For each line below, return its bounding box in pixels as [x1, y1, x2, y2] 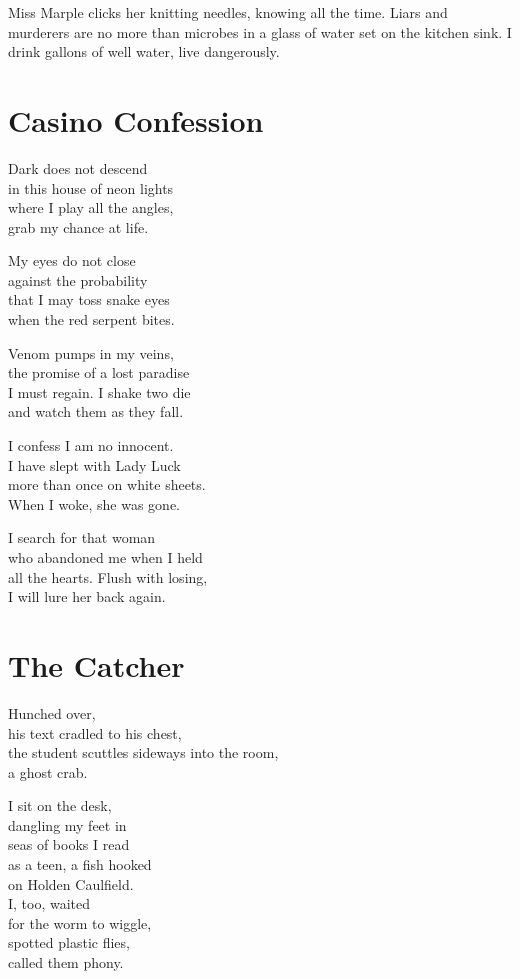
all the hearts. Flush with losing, [8, 566, 208, 587]
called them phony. [8, 952, 124, 973]
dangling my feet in [8, 814, 127, 835]
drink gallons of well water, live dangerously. [8, 41, 280, 62]
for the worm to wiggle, [8, 912, 152, 933]
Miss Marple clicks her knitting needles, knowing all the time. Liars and [8, 2, 448, 22]
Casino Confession [8, 99, 264, 140]
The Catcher [8, 644, 185, 685]
